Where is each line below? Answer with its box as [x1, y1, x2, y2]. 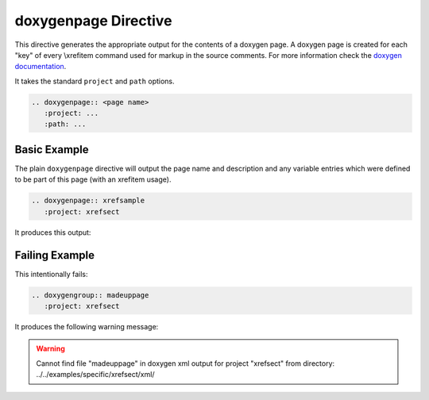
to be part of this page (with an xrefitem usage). [14, 175, 172, 184]
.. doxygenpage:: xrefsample [31, 196, 145, 206]
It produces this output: [14, 227, 91, 237]
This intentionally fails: [14, 269, 88, 279]
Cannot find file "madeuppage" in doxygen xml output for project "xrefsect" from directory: [36, 358, 335, 368]
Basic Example [14, 143, 89, 156]
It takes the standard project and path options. [14, 76, 175, 86]
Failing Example [14, 248, 95, 262]
